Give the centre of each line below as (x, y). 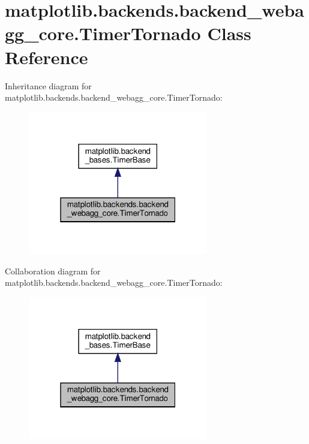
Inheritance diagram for (48, 85)
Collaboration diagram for (53, 271)
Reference (46, 57)
